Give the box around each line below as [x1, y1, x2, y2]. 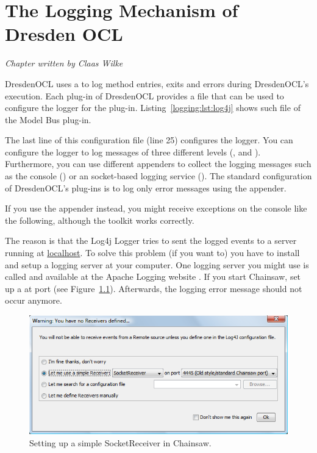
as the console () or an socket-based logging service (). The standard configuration [5, 169, 312, 182]
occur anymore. [5, 294, 62, 307]
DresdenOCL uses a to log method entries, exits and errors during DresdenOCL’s [5, 77, 309, 90]
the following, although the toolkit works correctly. [5, 213, 194, 226]
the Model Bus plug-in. [5, 113, 91, 126]
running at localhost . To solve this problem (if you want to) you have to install [5, 246, 300, 259]
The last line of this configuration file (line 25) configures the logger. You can [5, 134, 293, 146]
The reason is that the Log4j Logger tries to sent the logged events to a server [5, 234, 297, 247]
